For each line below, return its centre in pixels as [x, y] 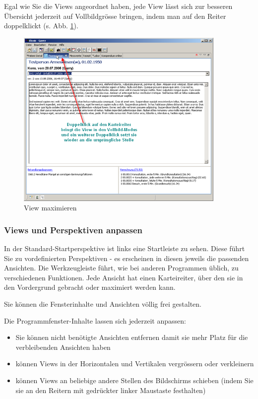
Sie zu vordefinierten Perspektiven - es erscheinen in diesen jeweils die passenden [127, 258]
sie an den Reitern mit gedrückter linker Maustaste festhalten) [111, 390]
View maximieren [50, 208]
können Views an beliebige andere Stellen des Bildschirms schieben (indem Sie [134, 380]
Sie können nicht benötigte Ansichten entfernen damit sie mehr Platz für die [132, 337]
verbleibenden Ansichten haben [63, 347]
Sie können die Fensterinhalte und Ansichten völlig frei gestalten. [103, 304]
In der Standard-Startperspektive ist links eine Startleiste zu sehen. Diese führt [125, 248]
